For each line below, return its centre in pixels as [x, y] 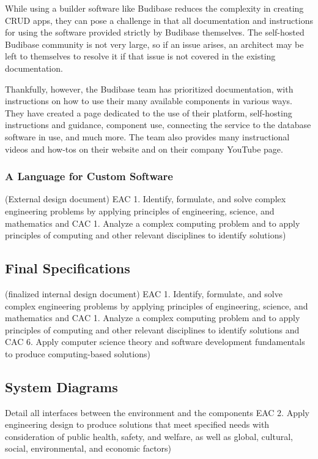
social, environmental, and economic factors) [88, 448]
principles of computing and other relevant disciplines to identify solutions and [152, 329]
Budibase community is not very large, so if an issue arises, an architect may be [154, 44]
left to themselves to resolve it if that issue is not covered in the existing [140, 56]
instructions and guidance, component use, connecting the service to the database [158, 125]
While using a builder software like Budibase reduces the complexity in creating [154, 8]
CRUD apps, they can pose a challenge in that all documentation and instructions [159, 20]
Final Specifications [68, 268]
